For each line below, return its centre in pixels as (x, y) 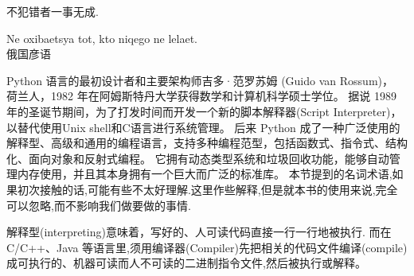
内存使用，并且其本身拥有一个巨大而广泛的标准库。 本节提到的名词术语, (205, 174)
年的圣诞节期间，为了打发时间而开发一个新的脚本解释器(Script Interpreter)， (204, 111)
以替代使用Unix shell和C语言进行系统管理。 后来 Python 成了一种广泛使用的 (203, 127)
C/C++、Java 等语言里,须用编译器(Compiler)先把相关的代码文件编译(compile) (207, 247)
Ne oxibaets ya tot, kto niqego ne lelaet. (102, 38)
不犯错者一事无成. (53, 11)
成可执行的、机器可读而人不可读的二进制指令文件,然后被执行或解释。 (186, 263)
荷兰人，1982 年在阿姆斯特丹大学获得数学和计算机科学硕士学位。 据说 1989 (201, 96)
